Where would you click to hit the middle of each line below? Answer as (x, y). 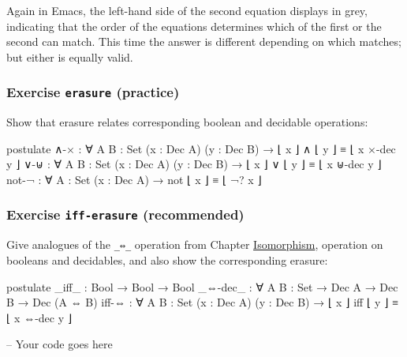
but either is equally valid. (70, 56)
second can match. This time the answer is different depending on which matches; (204, 41)
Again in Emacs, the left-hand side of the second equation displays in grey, (187, 10)
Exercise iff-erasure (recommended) (125, 214)
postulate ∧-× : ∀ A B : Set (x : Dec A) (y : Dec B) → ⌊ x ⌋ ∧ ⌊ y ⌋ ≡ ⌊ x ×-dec (201, 148)
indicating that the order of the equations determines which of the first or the (194, 26)
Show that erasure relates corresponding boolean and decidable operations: (187, 122)
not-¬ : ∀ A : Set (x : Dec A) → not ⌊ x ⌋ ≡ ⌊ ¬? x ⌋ (134, 179)
